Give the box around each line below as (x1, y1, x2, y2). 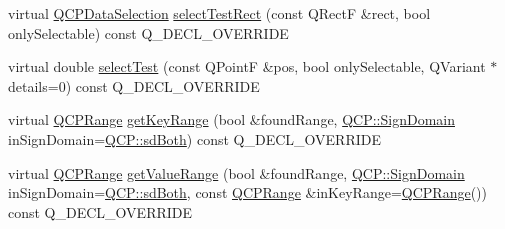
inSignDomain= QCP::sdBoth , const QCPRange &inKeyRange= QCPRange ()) (8, 182, 487, 203)
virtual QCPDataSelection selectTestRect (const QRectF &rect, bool (8, 3, 431, 23)
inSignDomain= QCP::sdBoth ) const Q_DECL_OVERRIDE (8, 128, 381, 149)
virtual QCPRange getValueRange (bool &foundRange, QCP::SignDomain (8, 162, 465, 183)
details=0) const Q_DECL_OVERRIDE (8, 75, 260, 96)
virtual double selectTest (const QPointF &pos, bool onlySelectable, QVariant (8, 56, 486, 77)
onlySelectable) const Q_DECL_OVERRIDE (8, 22, 289, 43)
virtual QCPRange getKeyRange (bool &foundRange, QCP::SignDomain (8, 109, 455, 130)
